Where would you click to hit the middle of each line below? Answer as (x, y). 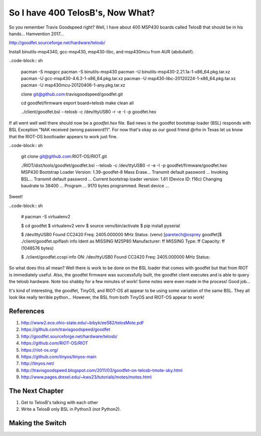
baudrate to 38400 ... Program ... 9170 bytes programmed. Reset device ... (95, 186)
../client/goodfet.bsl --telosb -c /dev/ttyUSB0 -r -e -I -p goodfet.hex (89, 112)
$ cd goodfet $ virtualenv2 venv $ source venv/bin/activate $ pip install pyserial (101, 226)
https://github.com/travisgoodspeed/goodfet (66, 329)
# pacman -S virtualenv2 (46, 217)
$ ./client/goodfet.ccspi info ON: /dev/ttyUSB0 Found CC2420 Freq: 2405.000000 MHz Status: (116, 257)
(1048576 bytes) (37, 248)
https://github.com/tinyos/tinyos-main (59, 356)
